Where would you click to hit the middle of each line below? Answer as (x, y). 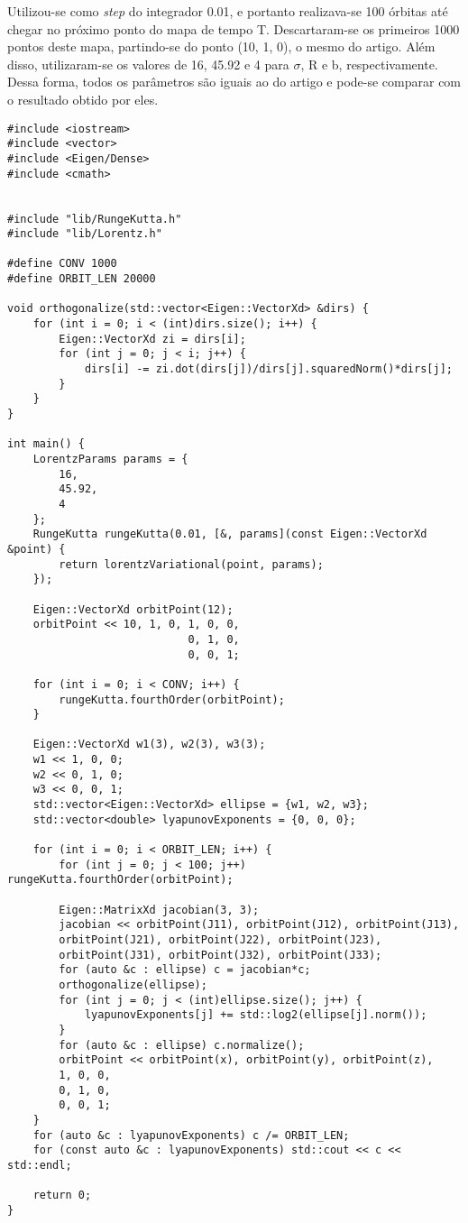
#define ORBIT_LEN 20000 (82, 279)
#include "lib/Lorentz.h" (85, 234)
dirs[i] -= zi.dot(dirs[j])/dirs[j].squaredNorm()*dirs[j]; (268, 369)
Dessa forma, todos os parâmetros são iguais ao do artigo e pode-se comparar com (234, 82)
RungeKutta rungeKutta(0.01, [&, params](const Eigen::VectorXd (230, 534)
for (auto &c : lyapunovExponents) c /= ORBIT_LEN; (191, 1135)
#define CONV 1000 (62, 264)
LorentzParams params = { (110, 459)
